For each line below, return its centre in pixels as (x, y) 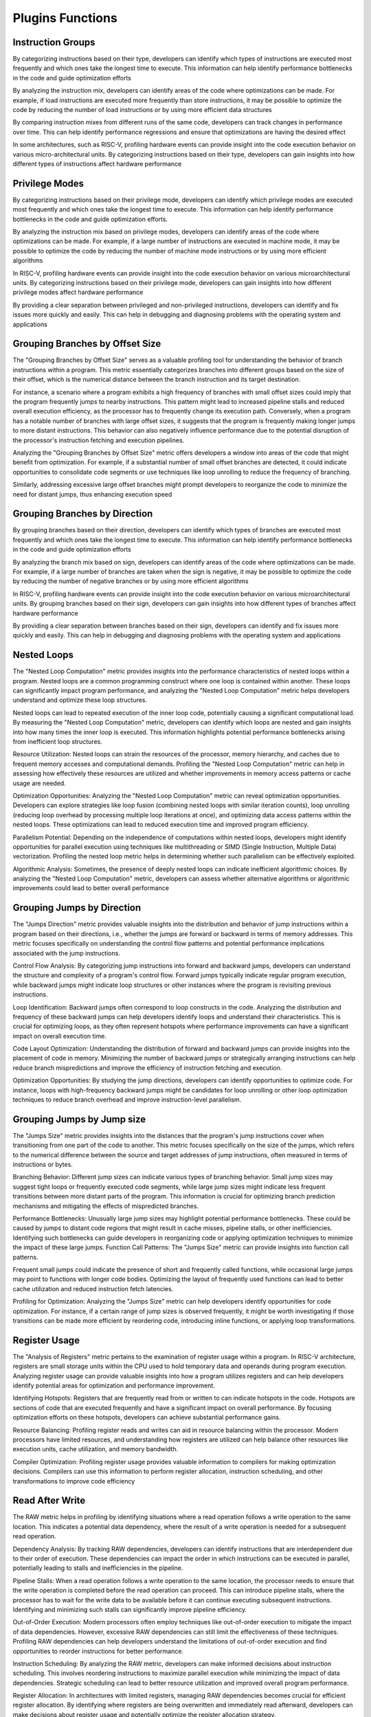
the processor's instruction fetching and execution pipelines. (99, 440)
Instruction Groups (54, 42)
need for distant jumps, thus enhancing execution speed (92, 494)
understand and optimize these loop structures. (80, 700)
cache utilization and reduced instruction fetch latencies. (93, 1288)
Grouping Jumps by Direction (77, 908)
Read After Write (49, 1501)
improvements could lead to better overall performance (91, 888)
